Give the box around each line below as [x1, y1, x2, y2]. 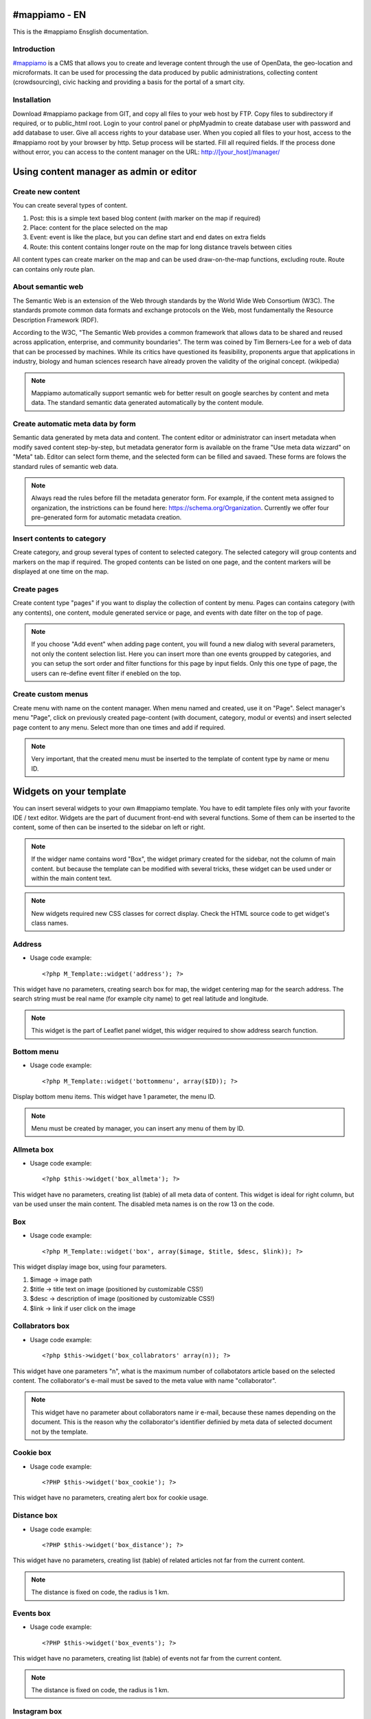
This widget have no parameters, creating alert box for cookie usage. [12, 1493, 209, 1502]
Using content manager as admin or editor [12, 166, 197, 177]
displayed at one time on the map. [12, 567, 109, 576]
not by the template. [31, 1427, 89, 1436]
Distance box [12, 1511, 58, 1520]
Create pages [12, 584, 59, 594]
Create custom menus [12, 690, 89, 699]
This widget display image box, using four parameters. [12, 1262, 167, 1271]
